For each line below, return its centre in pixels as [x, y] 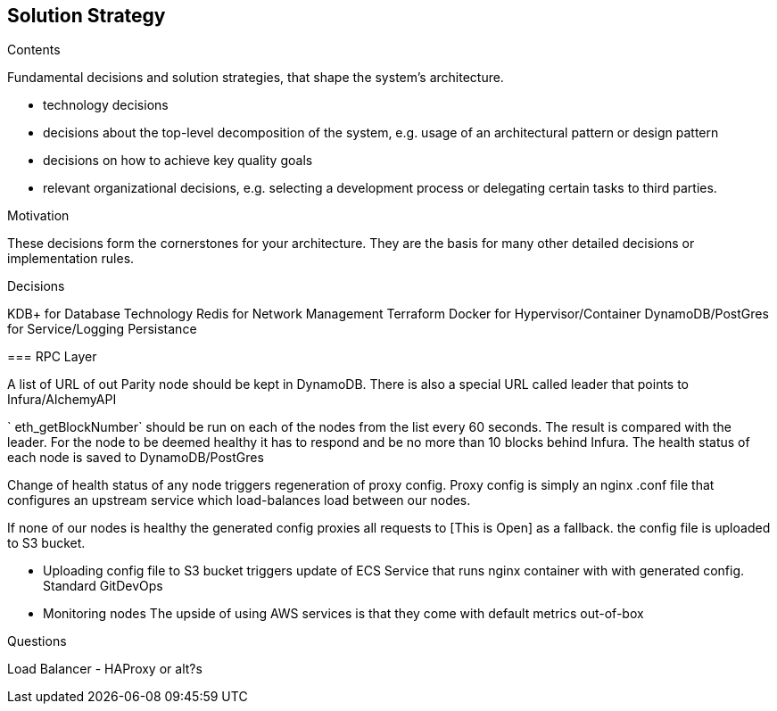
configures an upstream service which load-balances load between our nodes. [239, 500]
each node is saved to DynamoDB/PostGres [136, 458]
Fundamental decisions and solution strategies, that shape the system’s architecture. [256, 78]
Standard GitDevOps [103, 586]
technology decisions [106, 105]
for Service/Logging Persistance [102, 329]
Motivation [38, 216]
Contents [34, 50]
